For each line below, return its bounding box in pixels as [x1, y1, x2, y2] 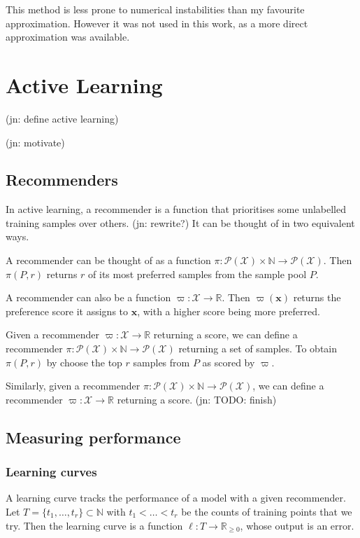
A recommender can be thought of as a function [6, 253, 211, 268]
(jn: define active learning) [6, 111, 119, 125]
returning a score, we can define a [153, 327, 298, 342]
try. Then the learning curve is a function [6, 518, 183, 532]
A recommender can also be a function [6, 290, 171, 305]
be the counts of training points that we [181, 504, 352, 519]
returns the [293, 290, 341, 305]
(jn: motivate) [6, 134, 65, 149]
